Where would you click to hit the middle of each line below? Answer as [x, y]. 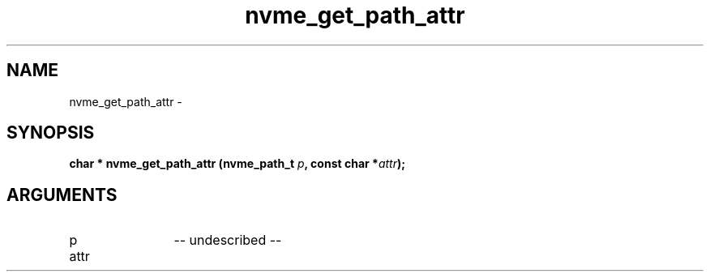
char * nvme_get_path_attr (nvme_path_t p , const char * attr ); [237, 164]
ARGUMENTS [62, 195]
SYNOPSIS [51, 133]
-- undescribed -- [228, 240]
